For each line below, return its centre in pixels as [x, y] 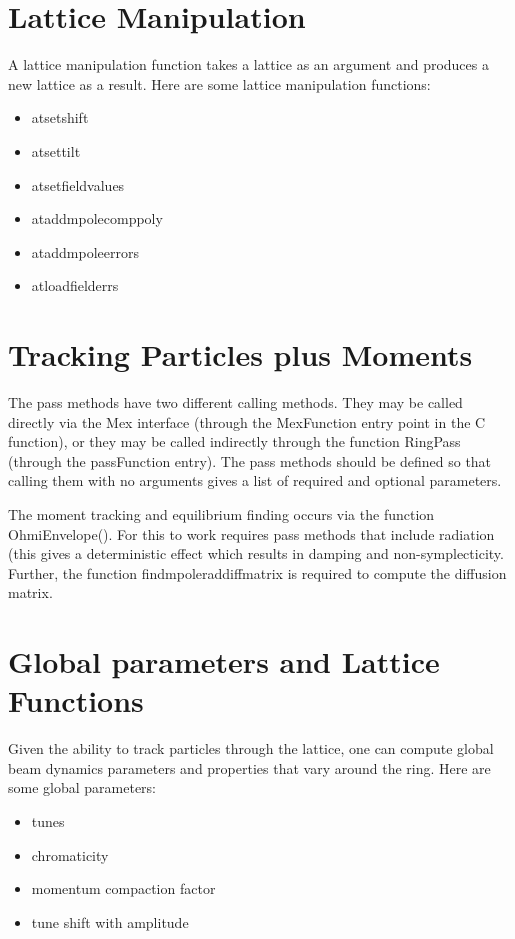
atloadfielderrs [75, 285]
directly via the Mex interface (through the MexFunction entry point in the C [247, 421]
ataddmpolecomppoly [97, 218]
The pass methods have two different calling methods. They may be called [235, 402]
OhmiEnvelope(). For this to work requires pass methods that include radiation [251, 533]
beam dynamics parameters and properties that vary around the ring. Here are [249, 767]
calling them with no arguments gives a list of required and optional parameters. [255, 480]
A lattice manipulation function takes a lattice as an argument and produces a [248, 64]
